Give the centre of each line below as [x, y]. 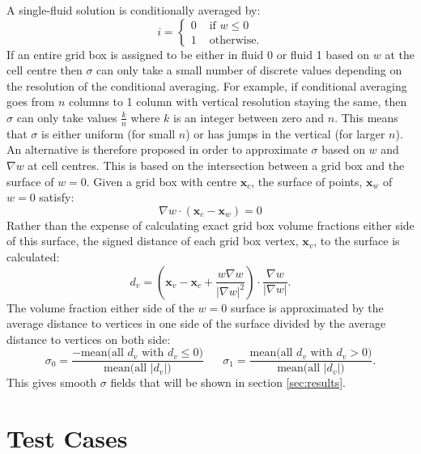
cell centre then [45, 70]
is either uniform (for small [108, 133]
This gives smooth [52, 382]
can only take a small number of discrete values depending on [249, 70]
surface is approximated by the [307, 307]
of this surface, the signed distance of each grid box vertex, [153, 241]
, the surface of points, [307, 181]
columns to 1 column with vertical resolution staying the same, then [238, 102]
